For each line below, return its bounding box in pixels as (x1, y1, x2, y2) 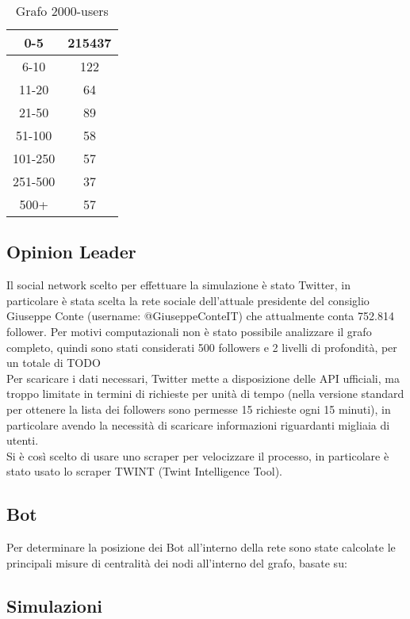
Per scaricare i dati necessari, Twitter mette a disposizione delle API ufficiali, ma (6, 369, 400, 386)
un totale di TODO (6, 354, 101, 371)
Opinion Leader (6, 239, 136, 264)
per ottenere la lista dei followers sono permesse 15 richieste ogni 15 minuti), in (6, 400, 391, 417)
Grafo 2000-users (15, 2, 109, 20)
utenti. (6, 432, 39, 449)
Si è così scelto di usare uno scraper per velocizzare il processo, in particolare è (6, 447, 389, 464)
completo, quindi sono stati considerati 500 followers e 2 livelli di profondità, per (6, 338, 397, 355)
